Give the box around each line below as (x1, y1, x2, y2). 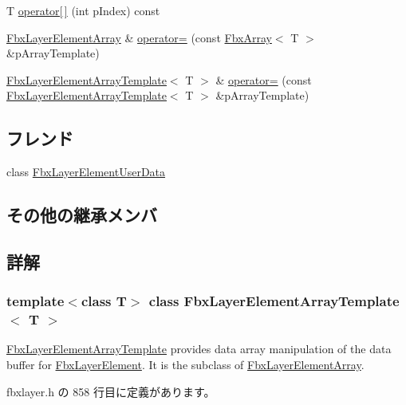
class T (81, 291, 127, 311)
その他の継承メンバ (6, 202, 157, 227)
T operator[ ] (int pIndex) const (6, 2, 160, 18)
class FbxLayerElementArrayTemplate (148, 291, 400, 311)
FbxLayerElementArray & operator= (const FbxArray (6, 29, 272, 45)
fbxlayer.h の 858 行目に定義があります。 (6, 383, 215, 399)
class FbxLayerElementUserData (6, 163, 166, 180)
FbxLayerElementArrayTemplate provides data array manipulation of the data (6, 340, 392, 357)
